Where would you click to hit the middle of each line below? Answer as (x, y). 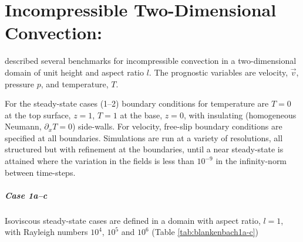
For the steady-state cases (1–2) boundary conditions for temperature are (137, 103)
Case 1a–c (26, 195)
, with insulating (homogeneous (240, 115)
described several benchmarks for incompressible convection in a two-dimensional (151, 61)
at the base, (141, 115)
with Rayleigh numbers (46, 232)
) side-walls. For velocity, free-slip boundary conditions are (177, 126)
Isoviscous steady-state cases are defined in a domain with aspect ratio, (133, 220)
